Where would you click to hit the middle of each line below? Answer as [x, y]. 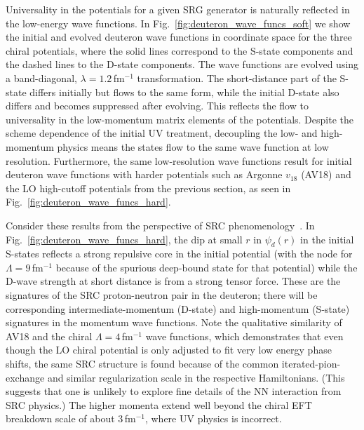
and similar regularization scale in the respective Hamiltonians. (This [196, 377]
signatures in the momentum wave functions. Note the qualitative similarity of [174, 322]
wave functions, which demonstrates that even [244, 336]
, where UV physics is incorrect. [213, 418]
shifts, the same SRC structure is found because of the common [142, 364]
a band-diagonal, [41, 78]
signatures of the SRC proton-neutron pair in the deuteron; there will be [162, 295]
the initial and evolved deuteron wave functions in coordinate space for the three [179, 37]
